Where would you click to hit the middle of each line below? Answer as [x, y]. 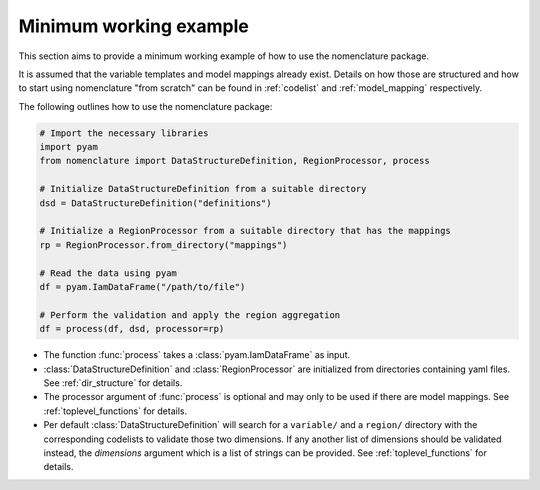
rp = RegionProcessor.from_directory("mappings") [163, 244]
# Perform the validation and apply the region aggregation [190, 314]
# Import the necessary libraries [124, 133]
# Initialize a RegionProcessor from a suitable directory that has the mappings [245, 231]
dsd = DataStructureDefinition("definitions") [155, 203]
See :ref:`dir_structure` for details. [113, 382]
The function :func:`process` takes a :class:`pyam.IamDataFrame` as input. [197, 355]
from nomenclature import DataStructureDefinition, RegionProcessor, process [234, 161]
